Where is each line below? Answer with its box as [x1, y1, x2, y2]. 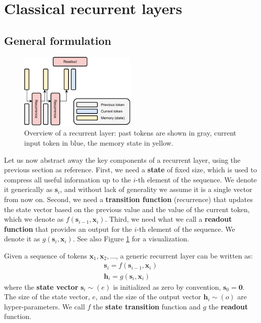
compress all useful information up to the [4, 174, 131, 184]
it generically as [4, 184, 53, 195]
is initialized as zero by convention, [113, 281, 221, 292]
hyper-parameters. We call [4, 301, 85, 311]
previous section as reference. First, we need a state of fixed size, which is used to [4, 164, 257, 175]
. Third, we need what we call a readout [105, 214, 232, 224]
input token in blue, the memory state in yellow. [24, 137, 173, 148]
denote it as [4, 233, 40, 244]
